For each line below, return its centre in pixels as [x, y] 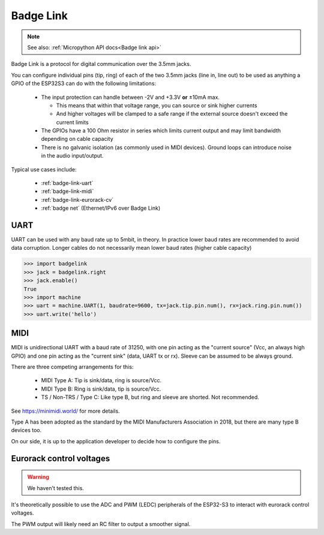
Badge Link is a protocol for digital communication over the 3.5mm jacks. [101, 64]
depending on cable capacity [77, 139]
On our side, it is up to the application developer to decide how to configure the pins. [116, 441]
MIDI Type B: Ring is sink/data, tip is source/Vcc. [101, 389]
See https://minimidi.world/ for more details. [65, 411]
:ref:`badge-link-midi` [67, 191]
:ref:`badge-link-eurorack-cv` [77, 200]
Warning [38, 477]
